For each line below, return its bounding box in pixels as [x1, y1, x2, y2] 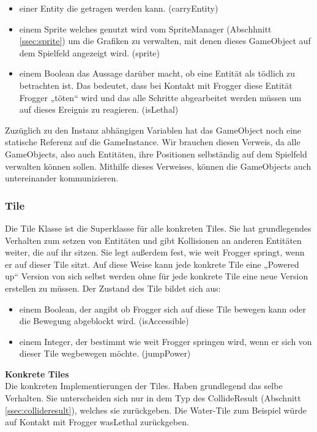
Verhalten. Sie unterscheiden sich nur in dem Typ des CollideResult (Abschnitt [5, 392, 301, 404]
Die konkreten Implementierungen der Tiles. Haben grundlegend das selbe [5, 379, 283, 392]
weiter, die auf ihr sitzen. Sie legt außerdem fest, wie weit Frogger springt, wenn [5, 246, 305, 259]
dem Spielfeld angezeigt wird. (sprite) [19, 46, 160, 59]
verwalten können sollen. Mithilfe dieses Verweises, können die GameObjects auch [5, 159, 311, 172]
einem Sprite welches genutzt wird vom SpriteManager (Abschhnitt [19, 22, 272, 35]
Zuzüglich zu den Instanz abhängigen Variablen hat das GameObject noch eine [5, 123, 302, 136]
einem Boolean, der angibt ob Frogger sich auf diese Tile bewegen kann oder [19, 302, 306, 315]
